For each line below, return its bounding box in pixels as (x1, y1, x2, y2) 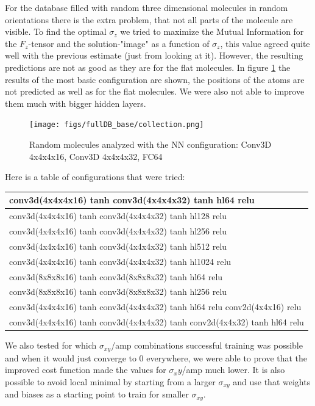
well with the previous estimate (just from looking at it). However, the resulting (5, 49, 303, 62)
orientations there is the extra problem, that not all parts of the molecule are (5, 13, 293, 26)
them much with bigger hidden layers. (5, 96, 146, 109)
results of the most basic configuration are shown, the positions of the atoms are (5, 73, 305, 85)
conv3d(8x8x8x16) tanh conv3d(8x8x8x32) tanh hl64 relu (9, 270, 223, 283)
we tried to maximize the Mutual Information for (120, 25, 304, 38)
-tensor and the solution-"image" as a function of (28, 37, 210, 49)
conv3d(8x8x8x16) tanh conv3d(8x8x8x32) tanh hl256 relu (9, 285, 227, 298)
